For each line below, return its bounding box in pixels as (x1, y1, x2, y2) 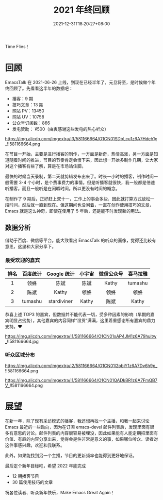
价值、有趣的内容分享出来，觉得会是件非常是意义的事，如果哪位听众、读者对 (5, 436, 158, 442)
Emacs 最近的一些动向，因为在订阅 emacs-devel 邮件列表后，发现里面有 (5, 424, 150, 430)
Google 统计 (47, 270, 75, 277)
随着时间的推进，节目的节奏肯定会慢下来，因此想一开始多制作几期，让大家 (9, 157, 158, 163)
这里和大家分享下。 (17, 243, 56, 249)
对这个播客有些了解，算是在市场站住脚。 (5, 163, 86, 169)
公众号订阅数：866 (12, 120, 50, 126)
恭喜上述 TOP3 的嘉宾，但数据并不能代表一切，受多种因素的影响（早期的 (5, 311, 150, 317)
